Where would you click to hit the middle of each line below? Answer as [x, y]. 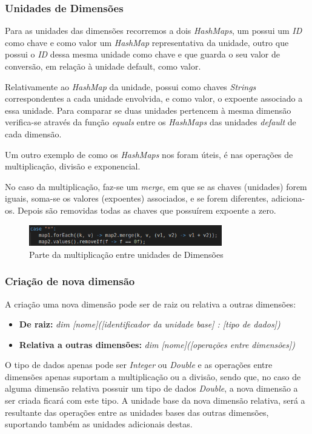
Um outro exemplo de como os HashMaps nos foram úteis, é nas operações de [149, 154]
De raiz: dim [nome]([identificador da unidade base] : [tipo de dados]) [150, 324]
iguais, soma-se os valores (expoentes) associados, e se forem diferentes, [137, 198]
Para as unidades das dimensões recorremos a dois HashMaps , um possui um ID [154, 31]
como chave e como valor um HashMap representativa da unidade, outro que [147, 42]
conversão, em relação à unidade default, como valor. [103, 66]
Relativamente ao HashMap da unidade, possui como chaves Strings [131, 86]
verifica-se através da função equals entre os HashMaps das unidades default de [151, 122]
